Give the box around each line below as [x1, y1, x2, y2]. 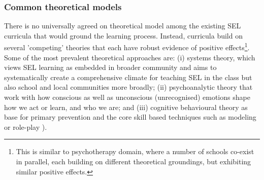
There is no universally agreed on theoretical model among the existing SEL [4, 20, 241, 31]
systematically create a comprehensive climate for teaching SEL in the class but [4, 71, 252, 82]
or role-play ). [4, 121, 47, 132]
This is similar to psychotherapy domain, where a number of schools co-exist [16, 146, 254, 157]
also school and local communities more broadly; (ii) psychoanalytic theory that [4, 82, 253, 92]
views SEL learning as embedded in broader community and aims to [4, 62, 217, 73]
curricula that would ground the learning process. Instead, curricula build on [4, 30, 243, 41]
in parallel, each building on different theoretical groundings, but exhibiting [16, 156, 251, 166]
